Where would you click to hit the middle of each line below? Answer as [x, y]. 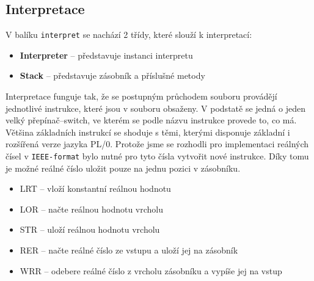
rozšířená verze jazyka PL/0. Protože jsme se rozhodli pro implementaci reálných [157, 144]
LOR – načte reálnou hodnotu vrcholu [92, 209]
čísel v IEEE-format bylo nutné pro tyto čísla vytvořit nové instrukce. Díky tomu [157, 156]
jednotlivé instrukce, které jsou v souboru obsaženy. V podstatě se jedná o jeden [155, 108]
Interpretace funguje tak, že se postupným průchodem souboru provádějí [141, 96]
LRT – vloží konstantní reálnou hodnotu [95, 188]
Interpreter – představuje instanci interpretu [106, 55]
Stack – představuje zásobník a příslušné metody [112, 75]
